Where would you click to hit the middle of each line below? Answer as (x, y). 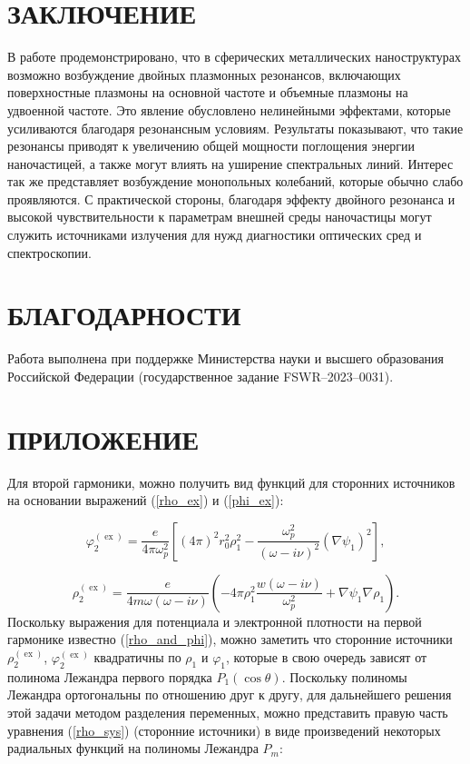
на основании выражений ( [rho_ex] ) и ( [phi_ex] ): (146, 500)
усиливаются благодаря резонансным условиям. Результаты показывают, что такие (235, 128)
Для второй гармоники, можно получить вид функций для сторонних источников (231, 482)
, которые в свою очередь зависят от (326, 657)
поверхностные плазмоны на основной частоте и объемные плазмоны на (208, 92)
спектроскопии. (49, 252)
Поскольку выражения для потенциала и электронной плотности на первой (215, 621)
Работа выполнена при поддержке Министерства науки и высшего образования (226, 358)
